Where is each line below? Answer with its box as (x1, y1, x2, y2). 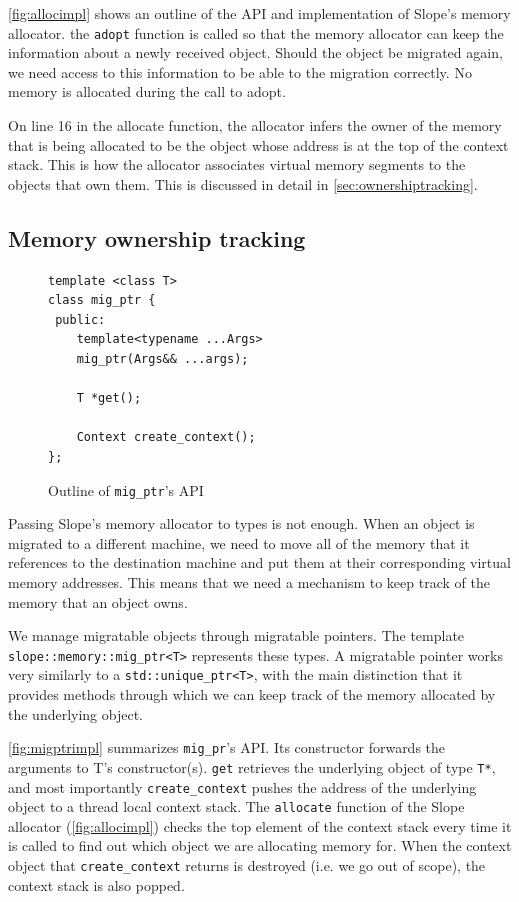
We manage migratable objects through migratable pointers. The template (8, 625, 465, 646)
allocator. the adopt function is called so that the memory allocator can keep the (8, 22, 504, 43)
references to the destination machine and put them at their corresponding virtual (8, 552, 511, 573)
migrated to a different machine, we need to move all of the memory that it (8, 532, 470, 553)
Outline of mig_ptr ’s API (48, 479, 204, 500)
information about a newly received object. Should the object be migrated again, (8, 42, 503, 63)
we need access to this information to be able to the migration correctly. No (8, 61, 472, 82)
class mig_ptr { (48, 293, 156, 308)
